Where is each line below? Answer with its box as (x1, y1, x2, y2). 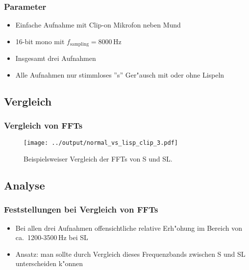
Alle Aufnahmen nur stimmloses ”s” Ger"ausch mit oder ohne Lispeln (15, 69, 224, 80)
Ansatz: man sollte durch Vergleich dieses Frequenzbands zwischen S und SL (15, 248, 246, 259)
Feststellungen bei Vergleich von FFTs (4, 203, 158, 216)
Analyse (4, 178, 45, 193)
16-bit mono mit (15, 36, 65, 46)
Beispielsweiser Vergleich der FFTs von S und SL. (24, 154, 173, 164)
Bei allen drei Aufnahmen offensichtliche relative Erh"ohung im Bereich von (15, 222, 243, 233)
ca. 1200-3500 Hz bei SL (15, 232, 88, 243)
